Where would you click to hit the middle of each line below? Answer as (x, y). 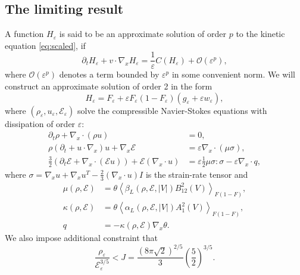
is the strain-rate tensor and (197, 174)
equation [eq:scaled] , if (45, 45)
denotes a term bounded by (109, 74)
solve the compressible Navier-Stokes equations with (172, 110)
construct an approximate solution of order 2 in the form (109, 86)
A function (24, 34)
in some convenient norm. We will (233, 74)
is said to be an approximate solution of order (143, 34)
